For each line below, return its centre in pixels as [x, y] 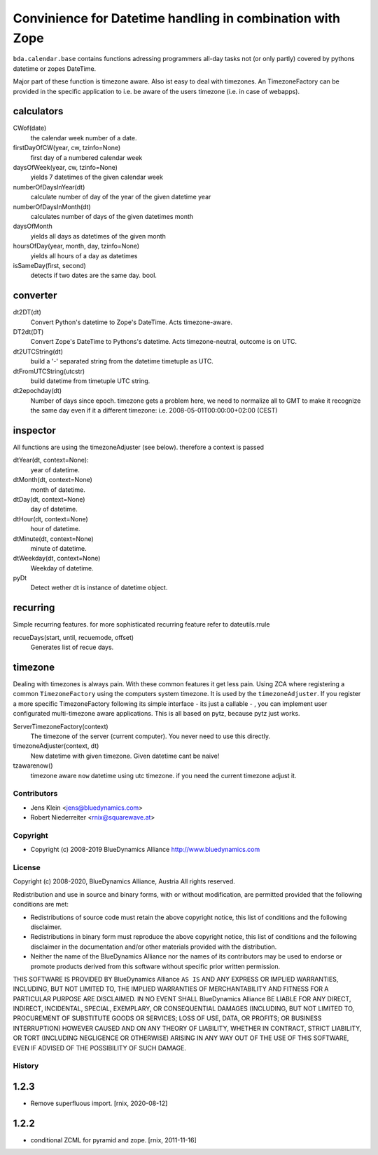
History [26, 1066]
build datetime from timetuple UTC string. [90, 381]
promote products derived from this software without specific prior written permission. [155, 966]
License [27, 868]
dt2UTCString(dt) [38, 352]
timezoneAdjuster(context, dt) [56, 746]
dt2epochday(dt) [37, 391]
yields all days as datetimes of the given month [98, 236]
